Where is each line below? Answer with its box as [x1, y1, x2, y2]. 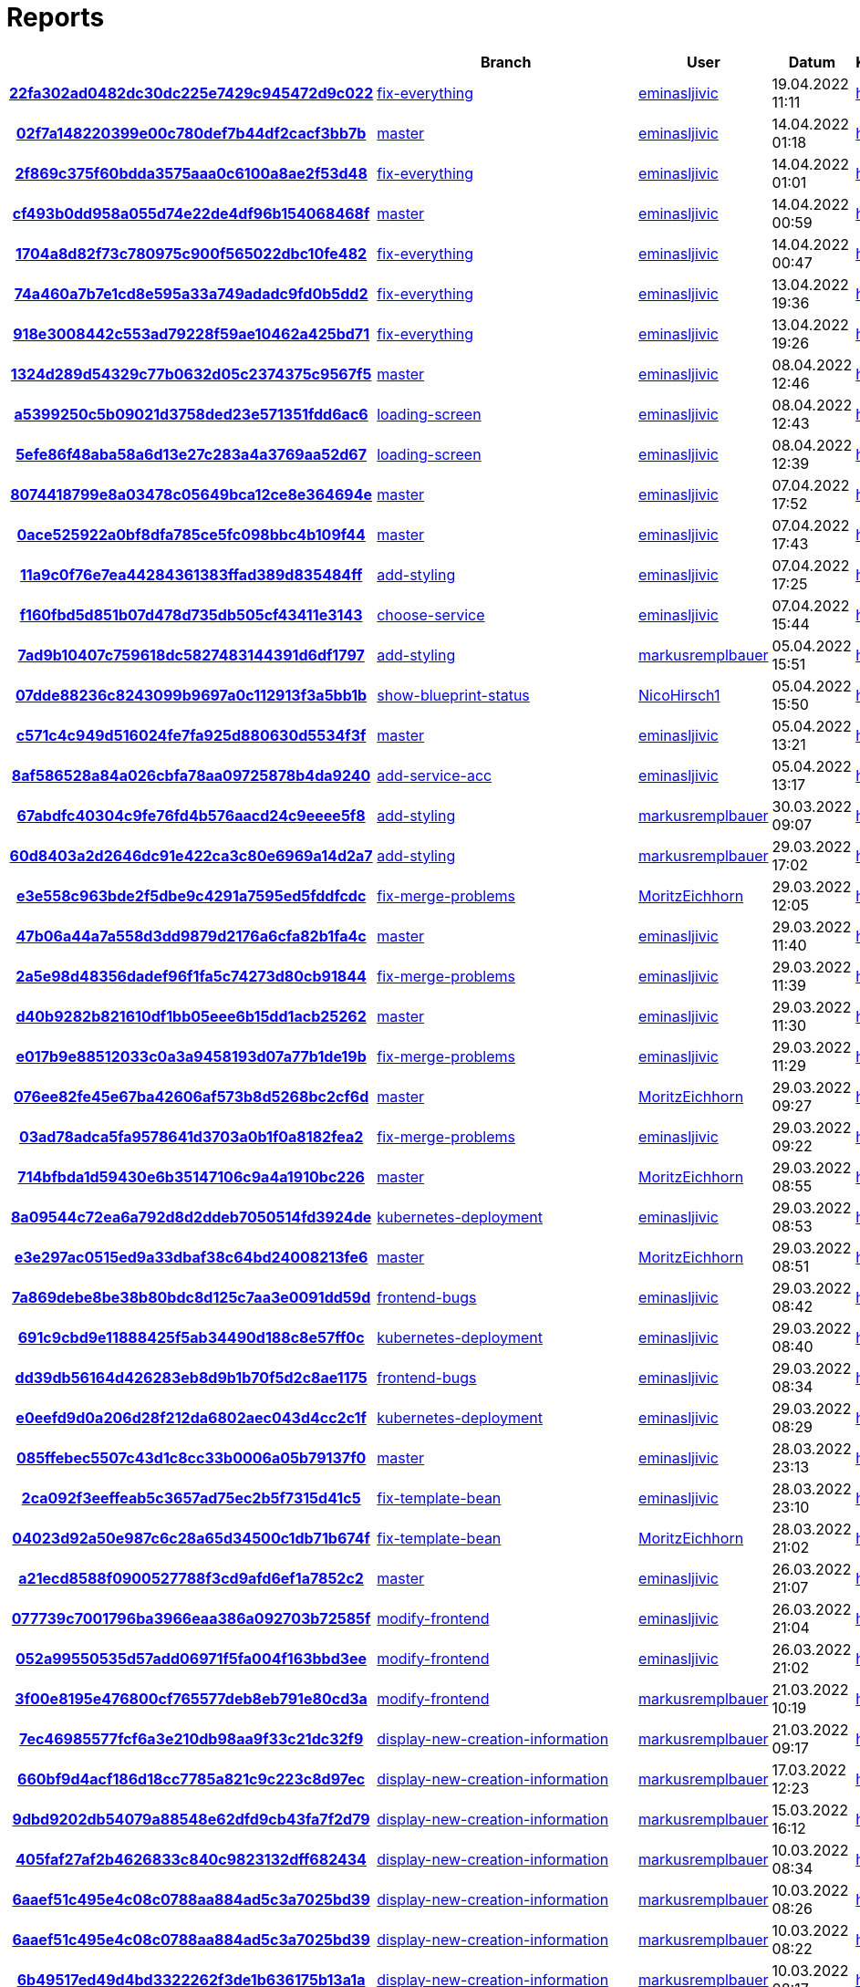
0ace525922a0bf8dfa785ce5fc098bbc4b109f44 [16, 525, 366, 544]
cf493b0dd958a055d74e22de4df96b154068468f [12, 203, 370, 223]
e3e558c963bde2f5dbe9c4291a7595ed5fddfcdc [16, 886, 367, 905]
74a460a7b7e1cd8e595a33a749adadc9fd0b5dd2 [14, 284, 368, 303]
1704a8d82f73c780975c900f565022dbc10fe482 [16, 244, 368, 263]
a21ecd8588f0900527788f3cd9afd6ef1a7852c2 [18, 1568, 364, 1587]
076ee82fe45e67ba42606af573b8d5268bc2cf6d [13, 1087, 369, 1106]
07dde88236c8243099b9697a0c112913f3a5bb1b [16, 685, 368, 704]
